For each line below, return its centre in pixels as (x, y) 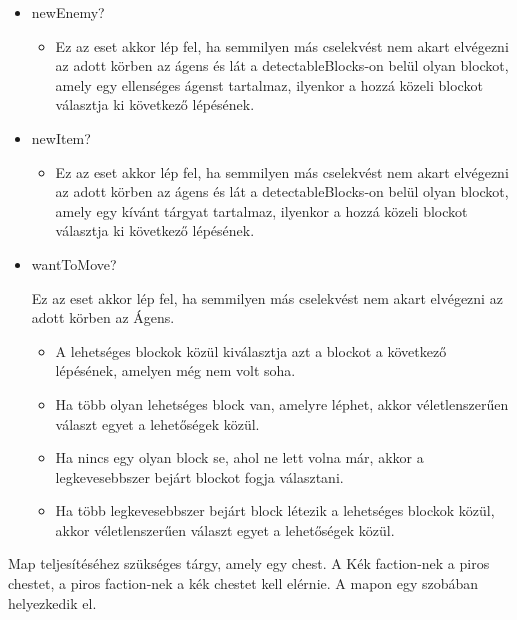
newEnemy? (68, 12)
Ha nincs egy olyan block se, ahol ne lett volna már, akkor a (239, 457)
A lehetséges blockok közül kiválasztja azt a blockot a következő (251, 350)
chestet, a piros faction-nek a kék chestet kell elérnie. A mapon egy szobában (243, 583)
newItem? (61, 137)
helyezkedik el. (52, 602)
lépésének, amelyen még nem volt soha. (175, 370)
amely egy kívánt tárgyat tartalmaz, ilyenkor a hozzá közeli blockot (261, 210)
